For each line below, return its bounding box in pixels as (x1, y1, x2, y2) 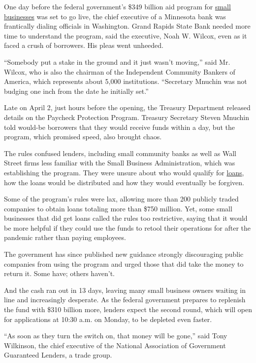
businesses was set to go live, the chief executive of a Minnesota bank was (4, 11, 226, 21)
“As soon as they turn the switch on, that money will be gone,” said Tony (4, 330, 227, 341)
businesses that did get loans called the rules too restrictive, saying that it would (4, 213, 248, 223)
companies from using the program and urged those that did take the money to (4, 258, 244, 269)
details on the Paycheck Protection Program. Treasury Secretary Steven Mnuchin (4, 112, 250, 122)
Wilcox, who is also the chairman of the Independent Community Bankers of (4, 66, 235, 77)
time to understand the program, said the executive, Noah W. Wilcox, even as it (4, 30, 247, 40)
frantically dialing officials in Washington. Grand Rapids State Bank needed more (4, 21, 251, 31)
